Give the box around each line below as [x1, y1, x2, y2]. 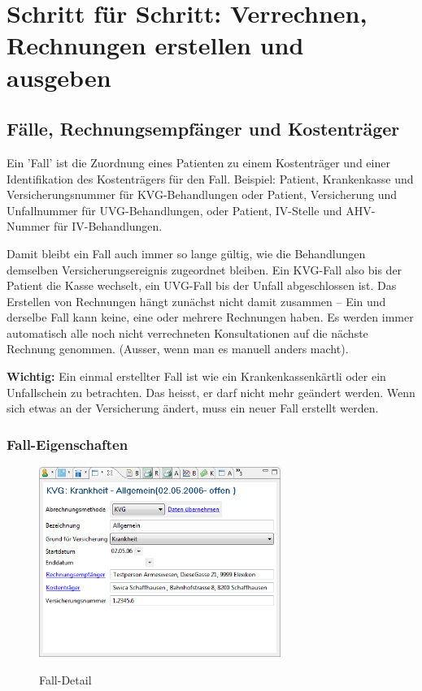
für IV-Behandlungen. [53, 218, 163, 235]
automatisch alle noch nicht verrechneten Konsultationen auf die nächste [7, 324, 368, 341]
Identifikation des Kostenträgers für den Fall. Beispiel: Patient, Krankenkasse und [7, 170, 414, 187]
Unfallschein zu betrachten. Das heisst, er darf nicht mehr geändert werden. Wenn [7, 383, 415, 400]
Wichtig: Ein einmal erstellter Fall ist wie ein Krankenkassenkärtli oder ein [7, 368, 386, 385]
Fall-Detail [39, 672, 92, 689]
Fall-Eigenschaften [7, 434, 128, 454]
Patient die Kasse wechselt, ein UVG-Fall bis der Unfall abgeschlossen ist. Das [7, 277, 397, 294]
